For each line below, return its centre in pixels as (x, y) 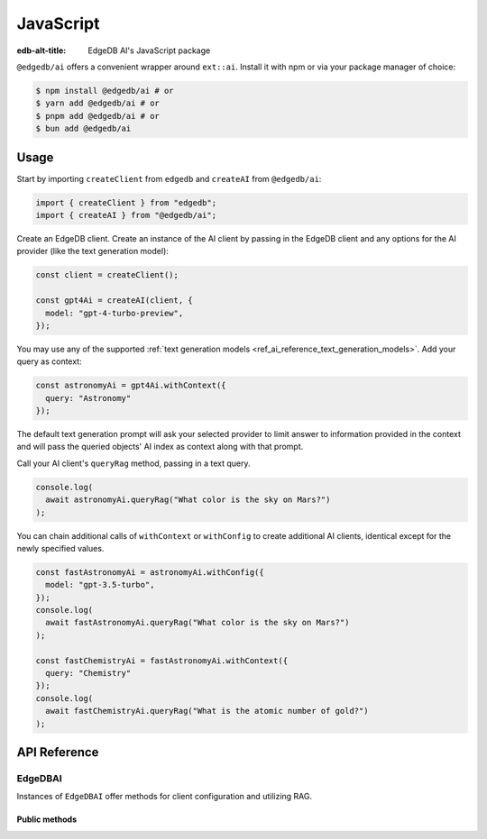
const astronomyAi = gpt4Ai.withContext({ (131, 386)
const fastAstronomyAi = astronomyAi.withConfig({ (150, 572)
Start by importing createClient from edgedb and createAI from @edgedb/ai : (169, 178)
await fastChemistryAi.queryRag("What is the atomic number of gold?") (207, 711)
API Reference (58, 752)
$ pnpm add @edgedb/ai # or (97, 116)
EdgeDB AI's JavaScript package (149, 50)
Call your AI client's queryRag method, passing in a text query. (134, 463)
